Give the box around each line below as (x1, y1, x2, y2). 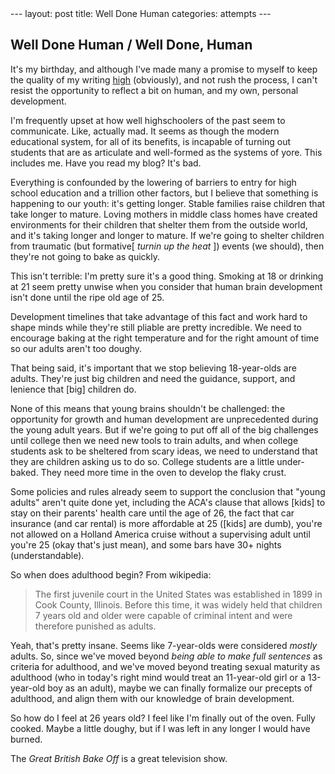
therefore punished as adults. (34, 620, 157, 632)
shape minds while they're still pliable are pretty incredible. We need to (10, 321, 303, 333)
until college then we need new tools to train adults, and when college (10, 434, 299, 446)
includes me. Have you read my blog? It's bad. (10, 157, 202, 169)
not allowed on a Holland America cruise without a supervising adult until (10, 528, 311, 540)
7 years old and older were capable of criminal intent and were (34, 609, 293, 621)
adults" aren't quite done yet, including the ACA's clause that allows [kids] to (10, 496, 326, 508)
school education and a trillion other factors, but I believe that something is (10, 187, 319, 199)
